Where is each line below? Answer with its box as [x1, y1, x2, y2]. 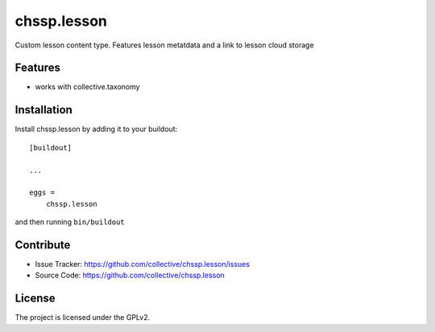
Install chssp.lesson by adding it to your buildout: [14, 125, 178, 134]
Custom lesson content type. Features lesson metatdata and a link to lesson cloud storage [14, 40, 314, 50]
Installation [14, 103, 72, 117]
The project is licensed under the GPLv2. [14, 313, 151, 322]
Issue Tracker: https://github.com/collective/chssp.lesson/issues [35, 260, 250, 268]
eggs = [29, 188, 56, 197]
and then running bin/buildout [14, 217, 125, 227]
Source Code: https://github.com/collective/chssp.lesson [35, 270, 225, 281]
